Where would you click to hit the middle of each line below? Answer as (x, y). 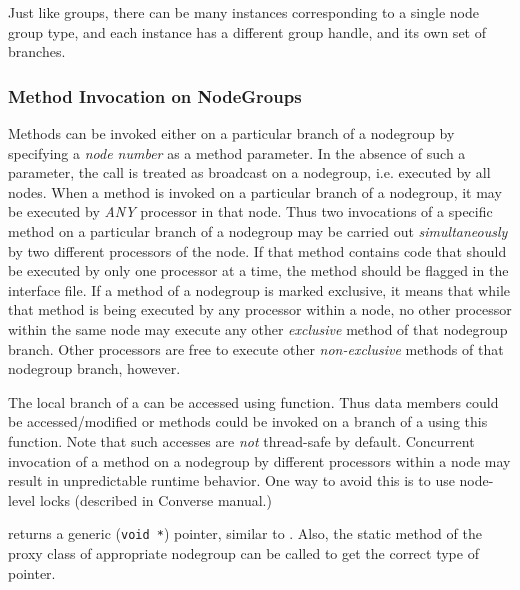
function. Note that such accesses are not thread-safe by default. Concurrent (241, 440)
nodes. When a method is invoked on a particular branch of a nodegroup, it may (255, 191)
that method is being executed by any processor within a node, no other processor (260, 309)
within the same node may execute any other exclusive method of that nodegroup (258, 328)
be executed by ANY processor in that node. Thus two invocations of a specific (250, 211)
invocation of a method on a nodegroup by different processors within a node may (259, 460)
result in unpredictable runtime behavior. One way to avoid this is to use (231, 480)
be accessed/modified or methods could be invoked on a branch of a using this (248, 421)
